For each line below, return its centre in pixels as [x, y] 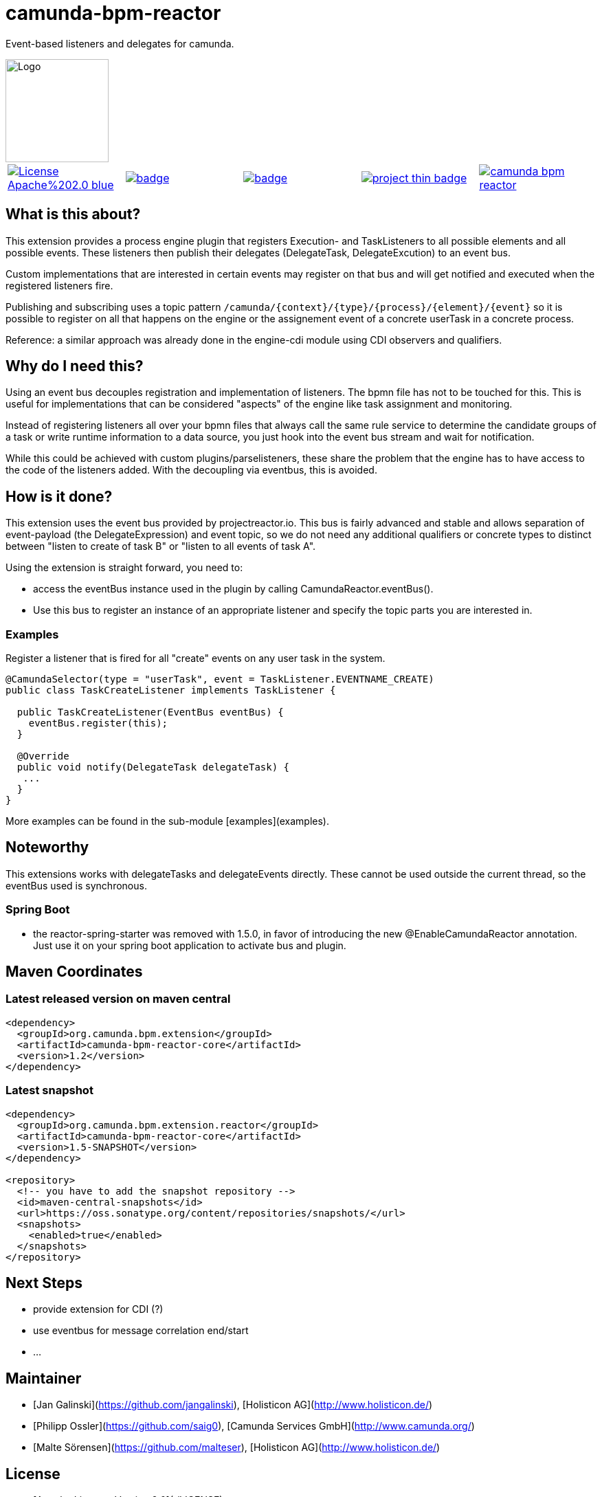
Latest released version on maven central [118, 999]
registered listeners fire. [59, 285]
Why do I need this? [75, 366]
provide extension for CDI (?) [98, 1309]
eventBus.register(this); [98, 723]
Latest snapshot [49, 1090]
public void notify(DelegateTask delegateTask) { [153, 767]
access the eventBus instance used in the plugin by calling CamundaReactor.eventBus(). [233, 589]
